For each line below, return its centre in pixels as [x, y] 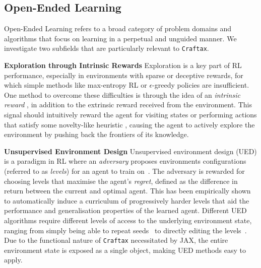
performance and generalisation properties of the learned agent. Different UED [125, 210]
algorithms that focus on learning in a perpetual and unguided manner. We [120, 38]
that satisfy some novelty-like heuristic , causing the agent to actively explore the [129, 124]
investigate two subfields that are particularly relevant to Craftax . [107, 48]
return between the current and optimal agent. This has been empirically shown [127, 191]
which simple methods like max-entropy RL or [76, 85]
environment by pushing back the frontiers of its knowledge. [96, 134]
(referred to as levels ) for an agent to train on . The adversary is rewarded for [124, 171]
